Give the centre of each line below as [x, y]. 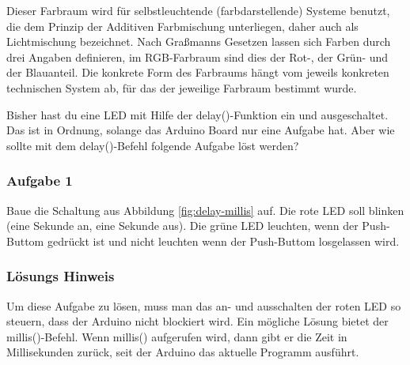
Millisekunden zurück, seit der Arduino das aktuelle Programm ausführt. [183, 352]
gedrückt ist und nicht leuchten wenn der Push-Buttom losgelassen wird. [223, 241]
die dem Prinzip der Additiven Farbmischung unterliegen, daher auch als [182, 26]
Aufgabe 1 [40, 181]
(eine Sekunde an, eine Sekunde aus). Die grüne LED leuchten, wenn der [182, 226]
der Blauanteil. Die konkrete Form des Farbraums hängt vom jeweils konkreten [198, 72]
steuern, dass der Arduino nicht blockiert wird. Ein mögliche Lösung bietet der [197, 321]
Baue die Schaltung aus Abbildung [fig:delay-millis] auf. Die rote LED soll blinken [205, 210]
